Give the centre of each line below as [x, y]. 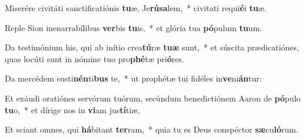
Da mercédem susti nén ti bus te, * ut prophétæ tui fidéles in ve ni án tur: [133, 78]
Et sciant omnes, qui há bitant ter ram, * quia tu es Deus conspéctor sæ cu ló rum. [152, 129]
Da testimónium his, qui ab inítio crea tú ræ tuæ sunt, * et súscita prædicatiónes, [152, 47]
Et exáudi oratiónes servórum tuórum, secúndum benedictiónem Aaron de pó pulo [153, 98]
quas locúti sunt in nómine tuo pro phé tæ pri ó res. [95, 58]
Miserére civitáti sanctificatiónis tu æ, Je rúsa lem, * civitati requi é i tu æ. [136, 8]
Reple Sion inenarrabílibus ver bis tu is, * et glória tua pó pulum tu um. [133, 27]
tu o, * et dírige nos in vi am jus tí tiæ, [72, 109]
